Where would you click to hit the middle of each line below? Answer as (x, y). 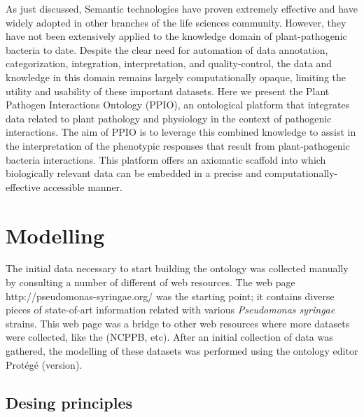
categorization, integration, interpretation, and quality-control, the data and (169, 63)
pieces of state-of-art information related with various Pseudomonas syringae (170, 310)
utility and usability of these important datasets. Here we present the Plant (168, 91)
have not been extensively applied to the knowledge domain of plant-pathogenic (176, 36)
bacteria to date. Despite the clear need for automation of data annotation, (167, 49)
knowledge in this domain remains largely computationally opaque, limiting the (176, 77)
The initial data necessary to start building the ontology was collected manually (177, 268)
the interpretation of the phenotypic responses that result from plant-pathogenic (178, 145)
